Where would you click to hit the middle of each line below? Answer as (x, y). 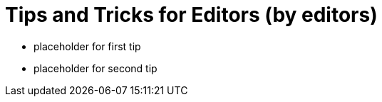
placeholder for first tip (87, 46)
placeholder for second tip (95, 68)
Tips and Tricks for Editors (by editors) (191, 15)
